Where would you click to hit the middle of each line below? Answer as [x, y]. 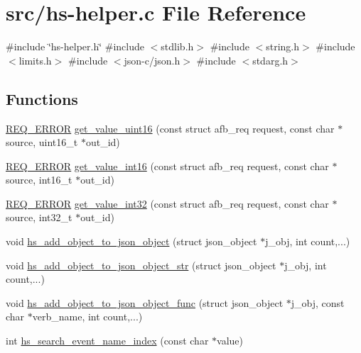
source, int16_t [39, 180]
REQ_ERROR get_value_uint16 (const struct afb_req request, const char [170, 128]
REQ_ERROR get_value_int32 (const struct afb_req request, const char [167, 203]
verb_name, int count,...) [87, 316]
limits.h [35, 60]
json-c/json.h [152, 60]
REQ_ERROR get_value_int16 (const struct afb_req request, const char [167, 166]
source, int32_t [39, 217]
